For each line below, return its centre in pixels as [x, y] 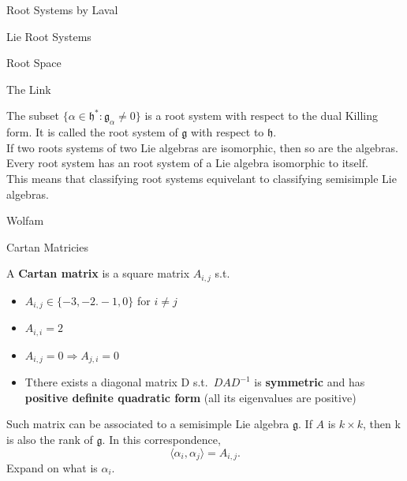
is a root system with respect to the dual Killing [261, 116]
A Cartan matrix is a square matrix [98, 273]
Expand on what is [52, 467]
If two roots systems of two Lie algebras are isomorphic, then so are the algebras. [202, 147]
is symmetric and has [310, 382]
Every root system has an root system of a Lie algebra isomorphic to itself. [187, 163]
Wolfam [25, 220]
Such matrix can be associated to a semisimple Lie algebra [148, 424]
